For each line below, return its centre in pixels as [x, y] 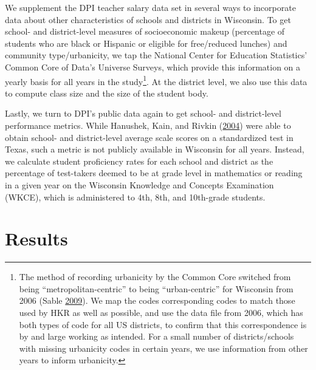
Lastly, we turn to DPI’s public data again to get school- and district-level [143, 113]
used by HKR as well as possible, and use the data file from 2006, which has [161, 313]
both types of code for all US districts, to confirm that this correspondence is [163, 324]
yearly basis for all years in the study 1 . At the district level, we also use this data [156, 80]
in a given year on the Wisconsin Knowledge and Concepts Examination [139, 184]
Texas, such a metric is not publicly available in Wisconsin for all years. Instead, [155, 149]
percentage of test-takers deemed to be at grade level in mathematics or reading [154, 173]
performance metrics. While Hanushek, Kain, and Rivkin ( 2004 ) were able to [148, 125]
